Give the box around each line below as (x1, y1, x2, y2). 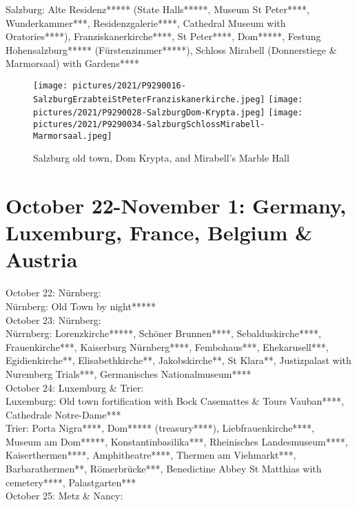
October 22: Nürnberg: (6, 285, 101, 300)
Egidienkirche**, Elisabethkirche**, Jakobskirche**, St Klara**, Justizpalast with (6, 353, 351, 367)
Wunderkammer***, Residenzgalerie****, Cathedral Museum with (6, 15, 286, 30)
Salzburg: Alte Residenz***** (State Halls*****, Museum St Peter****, (6, 2, 309, 16)
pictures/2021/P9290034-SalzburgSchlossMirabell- (33, 119, 265, 129)
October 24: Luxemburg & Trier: (6, 380, 144, 394)
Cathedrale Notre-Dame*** (6, 407, 121, 421)
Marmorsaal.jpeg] (33, 131, 112, 141)
